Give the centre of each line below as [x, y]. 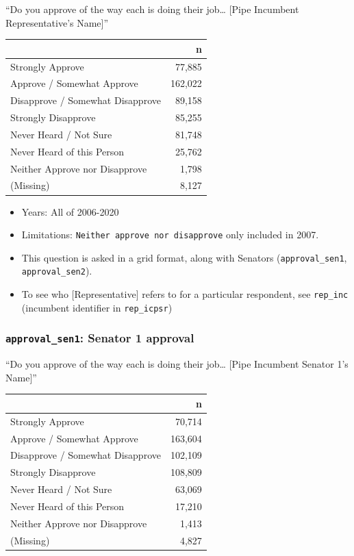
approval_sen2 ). [57, 271]
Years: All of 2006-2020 [70, 211]
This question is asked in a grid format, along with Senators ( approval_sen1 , [184, 257]
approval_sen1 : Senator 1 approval [100, 338]
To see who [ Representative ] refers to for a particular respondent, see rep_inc [185, 294]
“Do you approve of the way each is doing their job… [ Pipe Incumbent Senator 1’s [177, 364]
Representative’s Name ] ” [57, 22]
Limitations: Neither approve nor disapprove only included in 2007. [170, 235]
